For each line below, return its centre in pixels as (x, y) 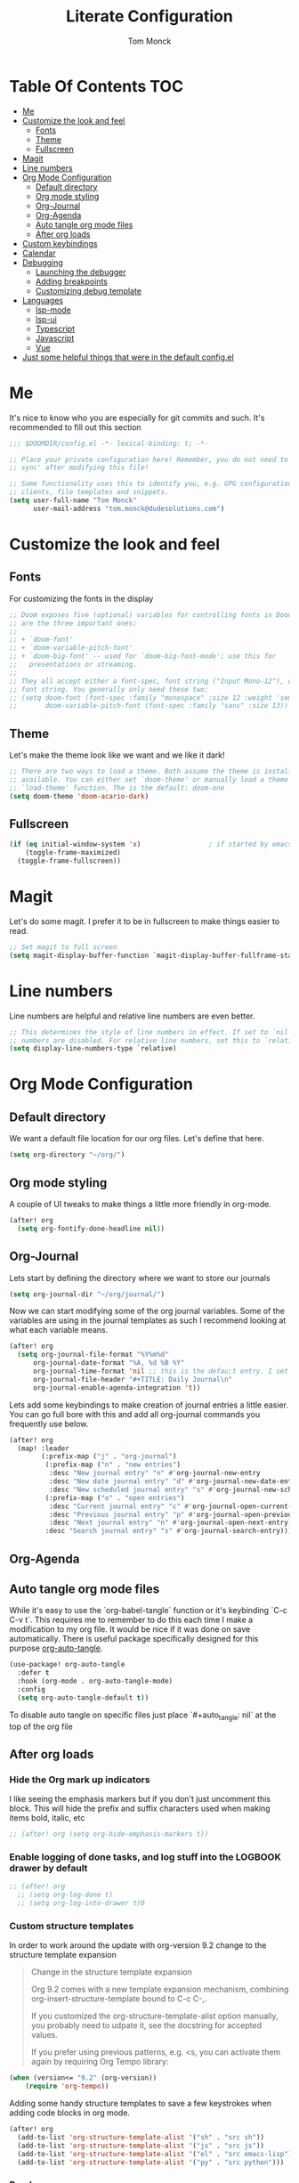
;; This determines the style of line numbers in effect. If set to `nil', (153, 1032)
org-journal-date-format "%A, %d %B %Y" (109, 1363)
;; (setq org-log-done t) (65, 1895)
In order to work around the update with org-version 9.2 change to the (138, 1945)
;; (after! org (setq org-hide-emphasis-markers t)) (109, 1834)
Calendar (39, 253)
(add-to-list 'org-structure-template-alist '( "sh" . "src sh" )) (141, 2137)
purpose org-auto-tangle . (56, 1648)
